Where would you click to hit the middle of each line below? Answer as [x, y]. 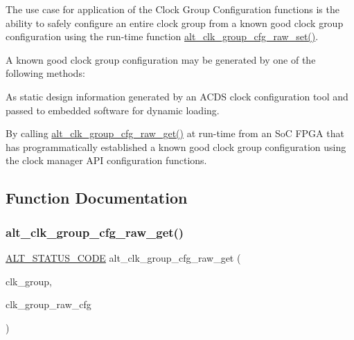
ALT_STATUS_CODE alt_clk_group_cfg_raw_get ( [123, 257]
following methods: [45, 73]
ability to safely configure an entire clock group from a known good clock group [175, 23]
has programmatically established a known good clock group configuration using [176, 146]
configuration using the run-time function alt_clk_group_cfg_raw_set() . [162, 36]
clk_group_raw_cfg [48, 304]
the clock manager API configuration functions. [106, 160]
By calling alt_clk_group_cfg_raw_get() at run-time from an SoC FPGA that [175, 133]
